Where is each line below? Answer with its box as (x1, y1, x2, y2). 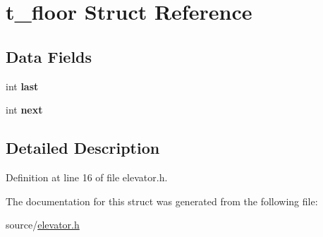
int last (6, 78, 39, 93)
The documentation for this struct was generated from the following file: (6, 193, 318, 208)
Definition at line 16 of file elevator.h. (6, 169, 168, 184)
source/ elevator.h (6, 217, 80, 232)
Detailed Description (6, 137, 160, 159)
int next (6, 102, 43, 117)
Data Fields (6, 45, 92, 67)
